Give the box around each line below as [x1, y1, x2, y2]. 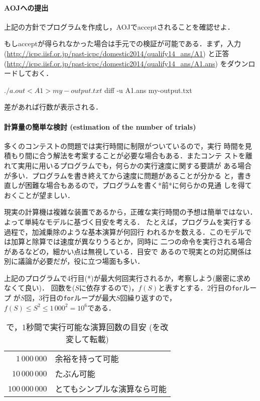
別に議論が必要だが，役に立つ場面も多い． [4, 256, 145, 266]
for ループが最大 [63, 292, 116, 303]
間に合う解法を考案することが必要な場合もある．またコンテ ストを [25, 150, 245, 161]
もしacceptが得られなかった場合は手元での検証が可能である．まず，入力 [4, 38, 241, 49]
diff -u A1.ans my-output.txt [104, 84, 192, 95]
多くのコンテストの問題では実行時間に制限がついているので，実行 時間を [4, 140, 245, 151]
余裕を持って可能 [55, 353, 119, 365]
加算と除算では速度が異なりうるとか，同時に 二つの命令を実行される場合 [11, 236, 252, 247]
